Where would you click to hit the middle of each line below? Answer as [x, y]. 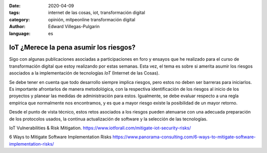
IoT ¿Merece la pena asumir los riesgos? [72, 48]
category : [20, 19]
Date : [15, 6]
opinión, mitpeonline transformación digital [92, 19]
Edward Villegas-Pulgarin [74, 27]
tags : [15, 13]
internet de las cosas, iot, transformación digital [97, 13]
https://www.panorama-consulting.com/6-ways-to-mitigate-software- [184, 137]
